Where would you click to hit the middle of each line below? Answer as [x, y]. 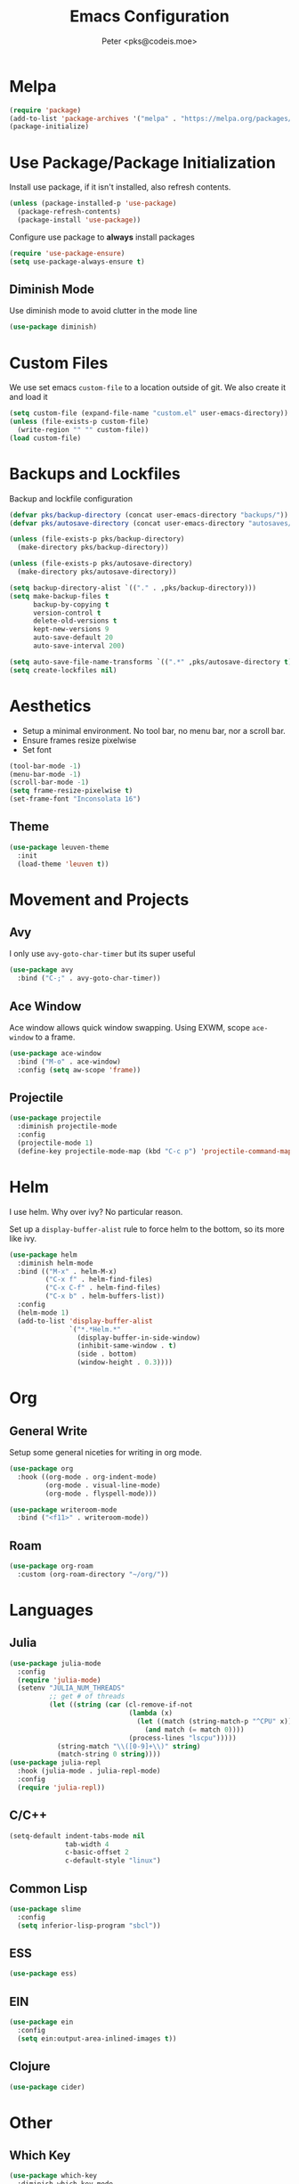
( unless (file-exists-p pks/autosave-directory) [101, 564]
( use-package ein [41, 2022]
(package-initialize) [49, 126]
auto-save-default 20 [73, 638]
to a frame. [55, 1037]
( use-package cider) [48, 2087]
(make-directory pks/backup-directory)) [93, 548]
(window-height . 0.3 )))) [125, 1363]
